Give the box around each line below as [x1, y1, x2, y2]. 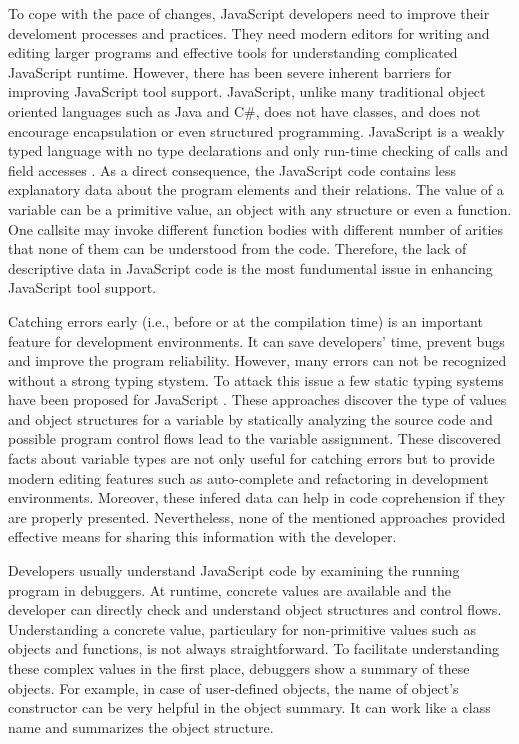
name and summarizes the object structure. [8, 716, 274, 737]
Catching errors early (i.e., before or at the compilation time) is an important [8, 310, 483, 331]
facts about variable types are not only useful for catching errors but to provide [8, 448, 495, 469]
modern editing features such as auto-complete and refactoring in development [8, 467, 489, 488]
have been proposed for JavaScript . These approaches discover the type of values [8, 389, 507, 410]
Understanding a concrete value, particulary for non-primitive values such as [8, 618, 477, 639]
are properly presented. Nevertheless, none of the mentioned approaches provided [8, 506, 506, 527]
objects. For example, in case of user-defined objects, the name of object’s [8, 677, 459, 698]
